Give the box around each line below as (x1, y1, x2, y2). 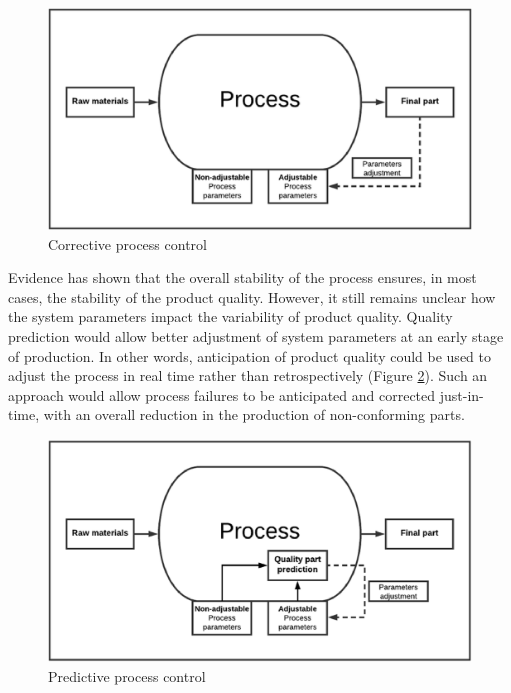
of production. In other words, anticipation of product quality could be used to (8, 345, 491, 366)
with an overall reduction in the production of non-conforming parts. (43, 404, 465, 425)
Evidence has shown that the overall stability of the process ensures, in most (8, 267, 477, 288)
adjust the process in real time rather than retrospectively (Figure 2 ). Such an (8, 365, 488, 386)
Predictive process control (48, 665, 206, 686)
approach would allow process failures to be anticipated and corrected (8, 384, 436, 405)
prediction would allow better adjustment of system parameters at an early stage (8, 325, 504, 346)
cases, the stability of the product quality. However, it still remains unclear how (8, 286, 496, 307)
